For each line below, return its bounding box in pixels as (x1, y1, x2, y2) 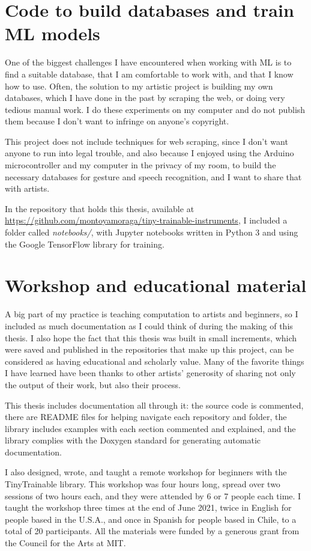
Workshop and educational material (5, 273, 307, 297)
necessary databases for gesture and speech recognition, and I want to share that (5, 170, 302, 183)
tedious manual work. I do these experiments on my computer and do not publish (5, 103, 306, 115)
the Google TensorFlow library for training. (5, 237, 165, 250)
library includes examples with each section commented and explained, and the (5, 422, 296, 434)
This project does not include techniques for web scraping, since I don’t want (5, 135, 288, 147)
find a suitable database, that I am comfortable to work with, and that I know (5, 67, 294, 80)
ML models (5, 21, 100, 46)
